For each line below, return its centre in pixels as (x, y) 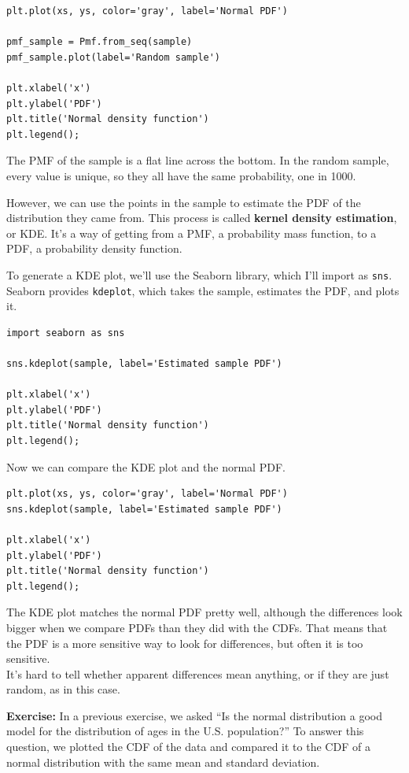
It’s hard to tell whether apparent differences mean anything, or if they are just (198, 673)
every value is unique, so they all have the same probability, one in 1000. (181, 175)
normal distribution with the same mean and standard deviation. (163, 762)
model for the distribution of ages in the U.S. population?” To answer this (185, 731)
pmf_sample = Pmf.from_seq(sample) (99, 42)
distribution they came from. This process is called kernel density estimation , (202, 218)
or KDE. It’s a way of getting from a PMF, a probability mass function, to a (192, 233)
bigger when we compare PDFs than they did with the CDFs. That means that (197, 627)
